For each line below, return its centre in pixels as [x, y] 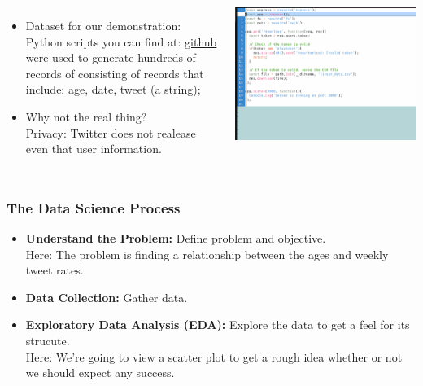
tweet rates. [55, 270]
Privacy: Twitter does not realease [111, 132]
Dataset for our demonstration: [103, 25]
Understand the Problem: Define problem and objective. [176, 237]
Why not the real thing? [86, 116]
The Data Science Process [94, 207]
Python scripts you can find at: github [121, 41]
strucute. [48, 340]
